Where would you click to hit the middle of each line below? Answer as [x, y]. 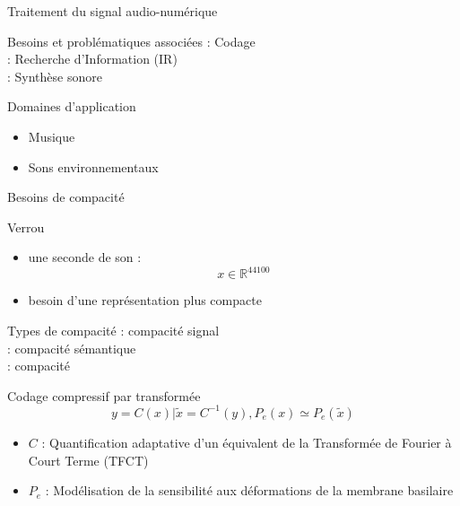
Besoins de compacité [66, 197]
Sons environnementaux [93, 166]
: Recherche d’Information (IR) [92, 59]
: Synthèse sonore [55, 76]
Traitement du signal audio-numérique [113, 11]
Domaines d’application [72, 106]
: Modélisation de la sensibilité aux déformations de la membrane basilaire [249, 490]
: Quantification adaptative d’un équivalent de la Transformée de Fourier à [247, 442]
